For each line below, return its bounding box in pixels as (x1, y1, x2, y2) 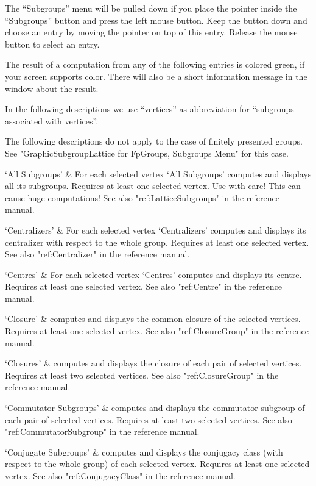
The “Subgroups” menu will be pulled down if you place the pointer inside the (5, 2, 297, 14)
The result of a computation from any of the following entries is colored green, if (5, 58, 305, 71)
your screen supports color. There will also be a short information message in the (5, 70, 307, 82)
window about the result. (5, 82, 99, 95)
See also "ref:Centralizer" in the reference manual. (5, 248, 190, 260)
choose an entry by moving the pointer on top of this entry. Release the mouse (5, 26, 298, 38)
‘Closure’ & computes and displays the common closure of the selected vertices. (5, 312, 301, 325)
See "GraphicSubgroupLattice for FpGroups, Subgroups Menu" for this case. (5, 146, 289, 159)
